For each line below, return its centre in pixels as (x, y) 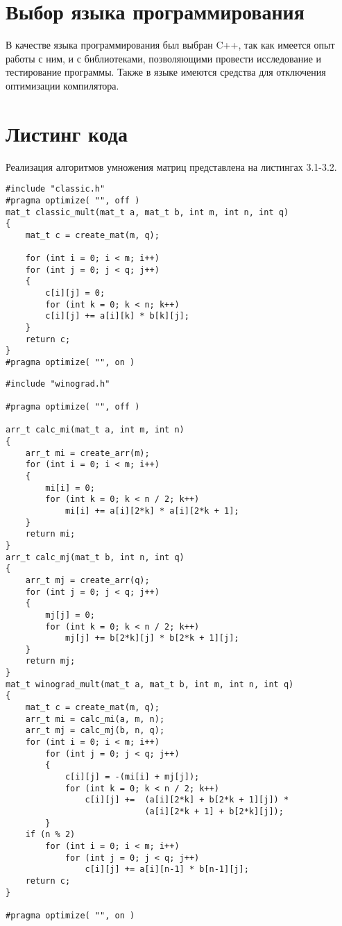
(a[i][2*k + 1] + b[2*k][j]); (214, 811)
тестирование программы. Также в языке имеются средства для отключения (166, 72)
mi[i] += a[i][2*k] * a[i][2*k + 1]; (152, 511)
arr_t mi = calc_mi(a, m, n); (95, 719)
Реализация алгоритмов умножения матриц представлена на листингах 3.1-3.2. (171, 166)
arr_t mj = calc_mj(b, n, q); (95, 731)
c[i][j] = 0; (75, 293)
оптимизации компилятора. (62, 85)
